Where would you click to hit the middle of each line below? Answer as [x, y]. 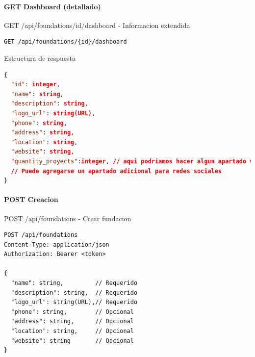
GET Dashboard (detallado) [52, 6]
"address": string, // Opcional [72, 321]
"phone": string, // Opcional [72, 312]
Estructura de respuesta [40, 58]
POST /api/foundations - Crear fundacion [68, 218]
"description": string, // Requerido [74, 293]
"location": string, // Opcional [72, 331]
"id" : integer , [36, 85]
